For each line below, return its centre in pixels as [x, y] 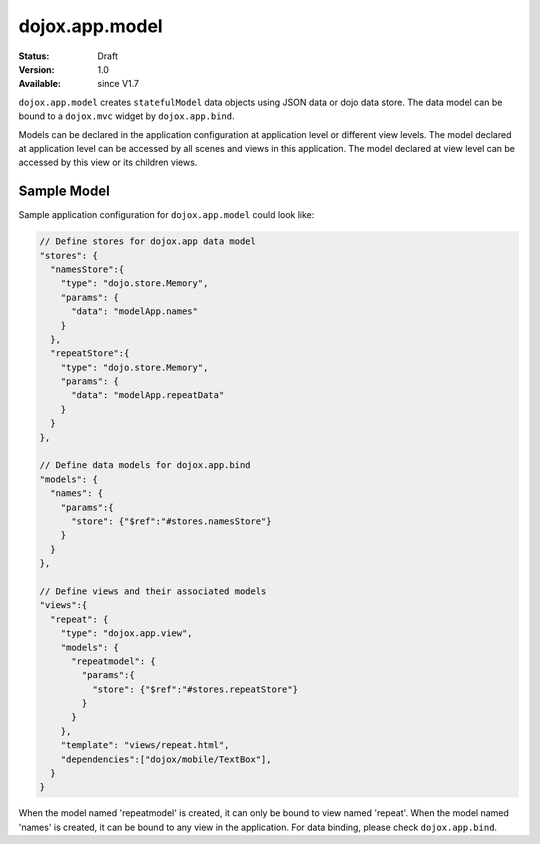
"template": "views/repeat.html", [145, 745]
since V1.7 [118, 84]
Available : [40, 84]
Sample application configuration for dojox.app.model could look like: [166, 215]
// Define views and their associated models [153, 591]
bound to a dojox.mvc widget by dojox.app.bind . [126, 116]
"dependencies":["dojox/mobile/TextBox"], [166, 759]
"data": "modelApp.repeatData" [148, 395]
